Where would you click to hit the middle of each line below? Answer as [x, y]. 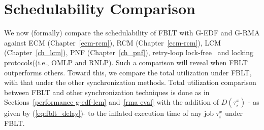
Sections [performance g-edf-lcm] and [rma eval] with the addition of [111, 102]
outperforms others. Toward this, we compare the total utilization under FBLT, [128, 72]
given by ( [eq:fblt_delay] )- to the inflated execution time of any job [109, 113]
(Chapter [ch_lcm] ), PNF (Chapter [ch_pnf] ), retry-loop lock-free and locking [129, 52]
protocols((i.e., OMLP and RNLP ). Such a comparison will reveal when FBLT [126, 62]
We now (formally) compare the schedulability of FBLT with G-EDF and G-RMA [132, 33]
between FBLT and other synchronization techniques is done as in [107, 92]
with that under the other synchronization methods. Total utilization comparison [130, 82]
